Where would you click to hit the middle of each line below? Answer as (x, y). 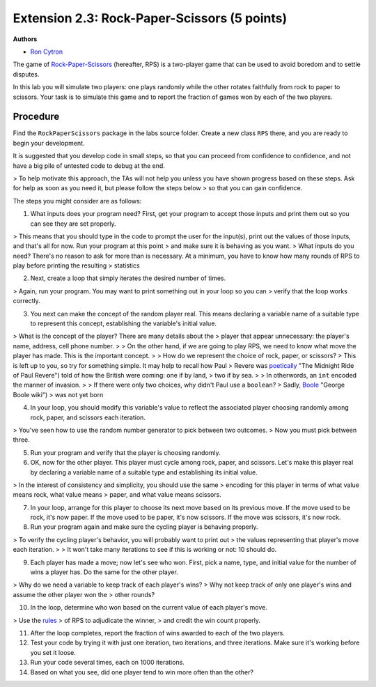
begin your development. (49, 143)
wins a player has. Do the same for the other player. (104, 572)
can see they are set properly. (73, 224)
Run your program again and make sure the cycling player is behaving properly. (144, 527)
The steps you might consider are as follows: (77, 201)
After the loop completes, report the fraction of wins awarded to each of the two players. (158, 633)
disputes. (26, 74)
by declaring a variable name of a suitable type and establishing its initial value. (144, 472)
